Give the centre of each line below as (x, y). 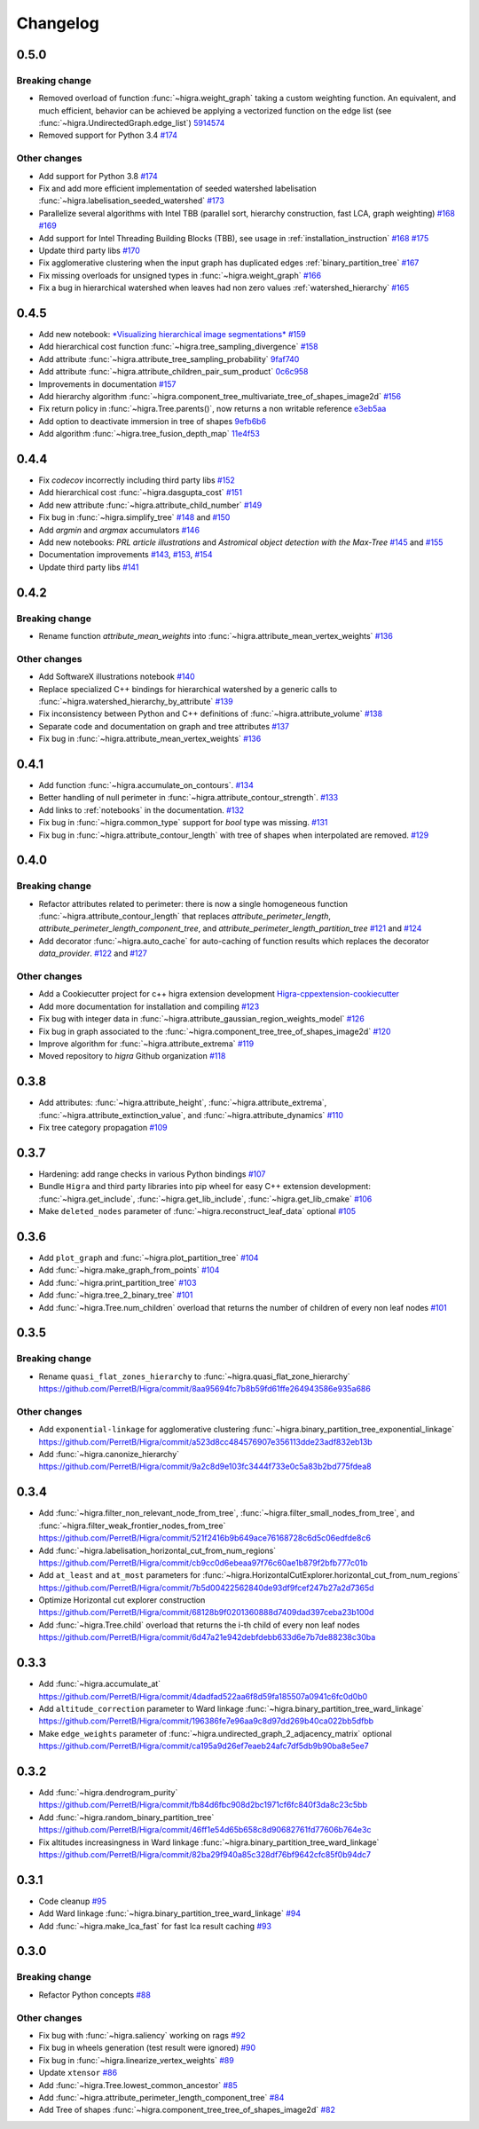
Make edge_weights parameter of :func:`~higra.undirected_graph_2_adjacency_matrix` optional (215, 1733)
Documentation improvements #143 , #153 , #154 (126, 555)
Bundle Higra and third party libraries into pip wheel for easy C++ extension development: (205, 1187)
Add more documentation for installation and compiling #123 (149, 1006)
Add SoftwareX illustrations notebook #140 (117, 677)
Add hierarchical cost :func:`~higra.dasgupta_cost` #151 (141, 493)
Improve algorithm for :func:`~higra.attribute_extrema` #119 (146, 1044)
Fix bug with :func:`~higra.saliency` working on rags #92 (142, 2035)
